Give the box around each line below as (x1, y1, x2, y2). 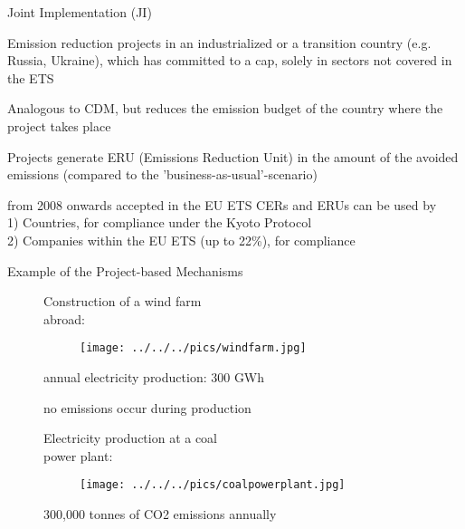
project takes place (7, 116, 111, 135)
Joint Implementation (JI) (7, 3, 152, 21)
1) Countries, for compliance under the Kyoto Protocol (7, 213, 312, 232)
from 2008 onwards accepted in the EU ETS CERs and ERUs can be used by (7, 195, 437, 214)
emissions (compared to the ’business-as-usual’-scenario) (7, 165, 318, 184)
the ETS (7, 68, 54, 87)
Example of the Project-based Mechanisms (7, 261, 243, 280)
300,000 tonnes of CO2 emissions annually (43, 505, 277, 523)
